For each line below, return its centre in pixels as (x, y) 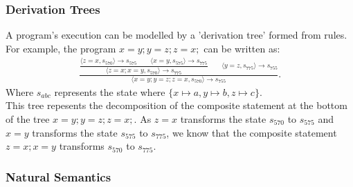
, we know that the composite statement (252, 132)
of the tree (28, 118)
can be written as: (242, 48)
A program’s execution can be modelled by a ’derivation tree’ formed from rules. (176, 35)
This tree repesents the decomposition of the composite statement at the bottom (176, 105)
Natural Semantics (58, 176)
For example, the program (61, 48)
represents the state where (110, 91)
